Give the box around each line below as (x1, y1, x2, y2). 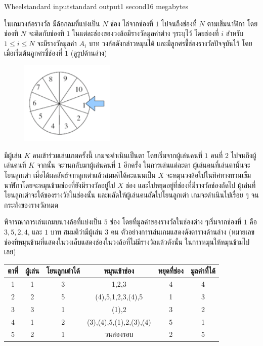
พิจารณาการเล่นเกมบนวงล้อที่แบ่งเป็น (4, 216, 102, 227)
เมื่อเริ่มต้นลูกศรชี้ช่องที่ (4, 48, 63, 58)
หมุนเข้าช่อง (104, 265, 135, 276)
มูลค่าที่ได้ (190, 265, 215, 276)
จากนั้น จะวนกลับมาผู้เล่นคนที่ (36, 160, 116, 170)
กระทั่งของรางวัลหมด (4, 199, 59, 210)
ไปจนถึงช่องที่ (161, 18, 197, 28)
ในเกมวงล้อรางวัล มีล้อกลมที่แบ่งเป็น (4, 18, 100, 28)
